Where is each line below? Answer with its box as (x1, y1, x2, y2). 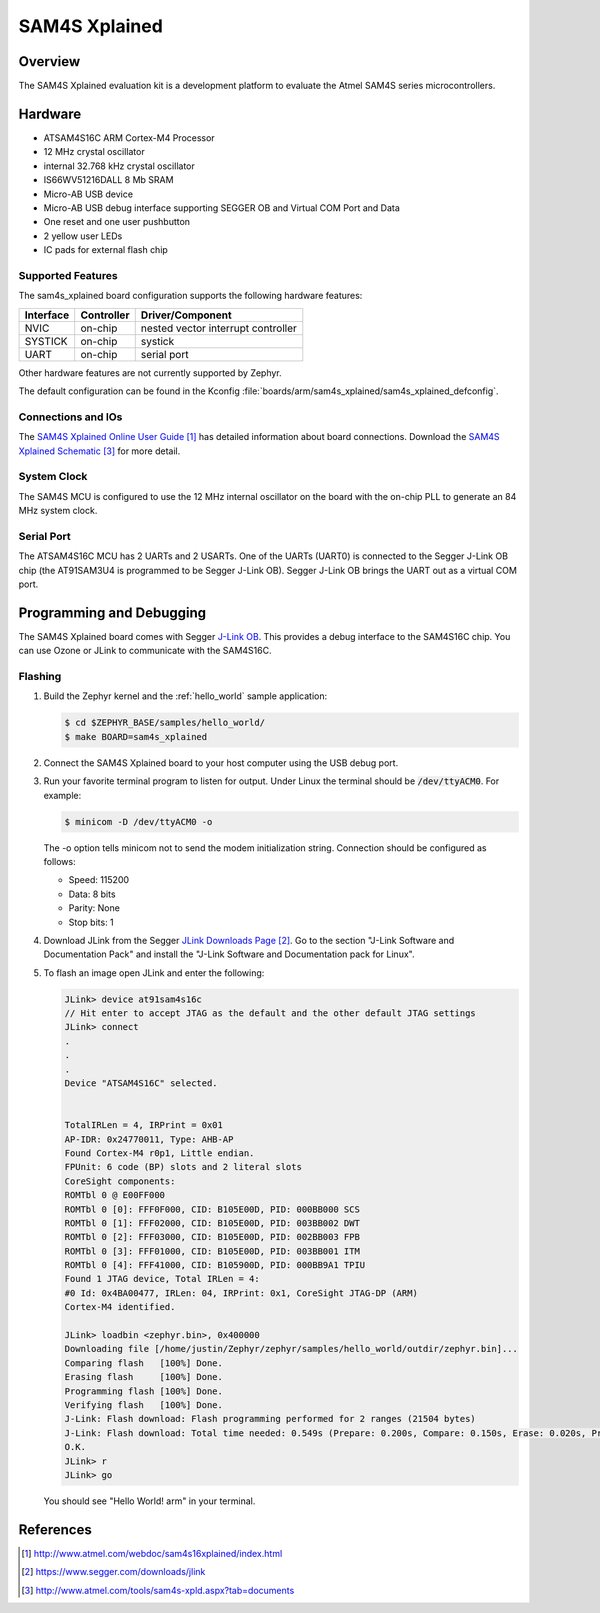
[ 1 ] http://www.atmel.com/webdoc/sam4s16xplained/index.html (21, 1547, 283, 1559)
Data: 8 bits (68, 888, 116, 900)
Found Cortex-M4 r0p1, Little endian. (64, 1147, 255, 1159)
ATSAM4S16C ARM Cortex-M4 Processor (43, 131, 215, 144)
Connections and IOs (18, 410, 123, 424)
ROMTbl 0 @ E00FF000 (64, 1190, 165, 1201)
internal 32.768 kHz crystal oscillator (43, 160, 195, 172)
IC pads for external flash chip (43, 244, 169, 256)
